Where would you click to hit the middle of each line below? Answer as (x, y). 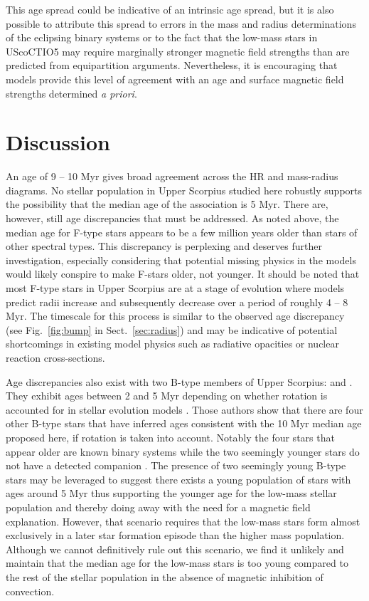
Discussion (58, 142)
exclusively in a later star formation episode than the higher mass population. (175, 535)
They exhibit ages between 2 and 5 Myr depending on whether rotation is (167, 396)
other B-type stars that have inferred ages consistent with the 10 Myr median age (184, 423)
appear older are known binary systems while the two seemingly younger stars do (183, 451)
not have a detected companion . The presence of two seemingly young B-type (176, 465)
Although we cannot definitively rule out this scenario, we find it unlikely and (175, 549)
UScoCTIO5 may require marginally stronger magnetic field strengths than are (178, 51)
